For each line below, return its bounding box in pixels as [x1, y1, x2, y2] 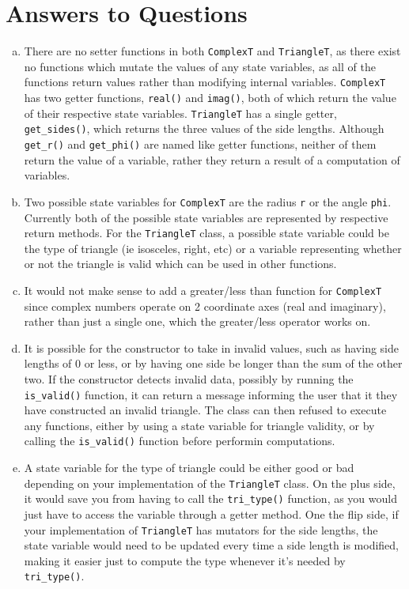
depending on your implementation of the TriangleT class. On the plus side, [24, 474, 396, 491]
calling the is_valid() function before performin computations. [24, 432, 335, 449]
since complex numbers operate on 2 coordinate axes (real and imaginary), [24, 297, 386, 314]
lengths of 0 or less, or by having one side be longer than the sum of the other [24, 355, 403, 372]
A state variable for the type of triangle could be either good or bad [24, 459, 354, 476]
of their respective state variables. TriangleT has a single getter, [24, 104, 337, 121]
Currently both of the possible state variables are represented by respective [24, 209, 388, 225]
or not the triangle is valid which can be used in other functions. [24, 255, 337, 272]
